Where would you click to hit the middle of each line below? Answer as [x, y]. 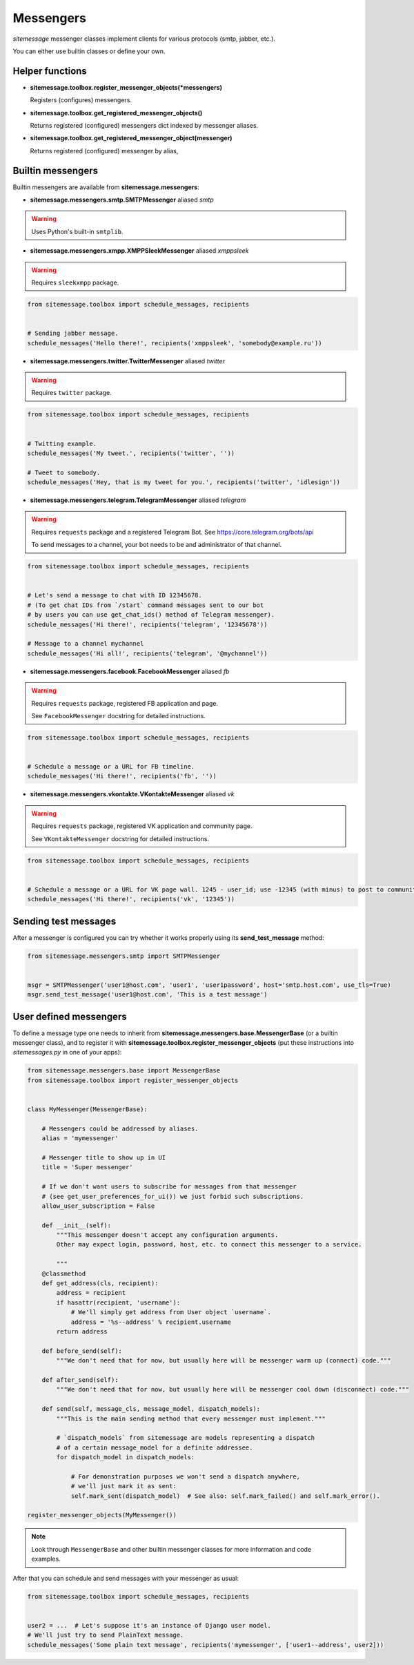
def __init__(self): [77, 1225]
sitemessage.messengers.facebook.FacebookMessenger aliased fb [130, 671]
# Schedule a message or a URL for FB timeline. [111, 767]
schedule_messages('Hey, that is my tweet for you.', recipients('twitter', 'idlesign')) [184, 482]
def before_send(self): [82, 1351]
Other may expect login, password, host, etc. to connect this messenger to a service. [209, 1244]
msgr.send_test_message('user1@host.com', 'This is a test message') [147, 995]
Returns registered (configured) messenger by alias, [104, 151]
